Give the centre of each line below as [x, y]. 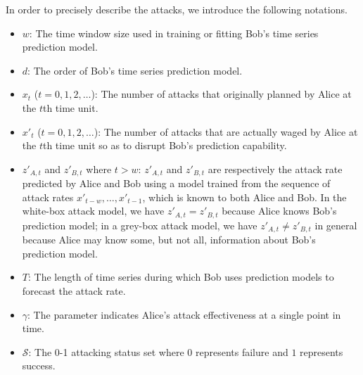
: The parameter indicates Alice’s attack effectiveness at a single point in [184, 314]
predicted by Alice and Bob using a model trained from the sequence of [176, 183]
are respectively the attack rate [275, 169]
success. [39, 366]
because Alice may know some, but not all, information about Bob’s [169, 240]
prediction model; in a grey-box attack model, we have [140, 225]
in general [336, 225]
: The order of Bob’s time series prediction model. [135, 70]
